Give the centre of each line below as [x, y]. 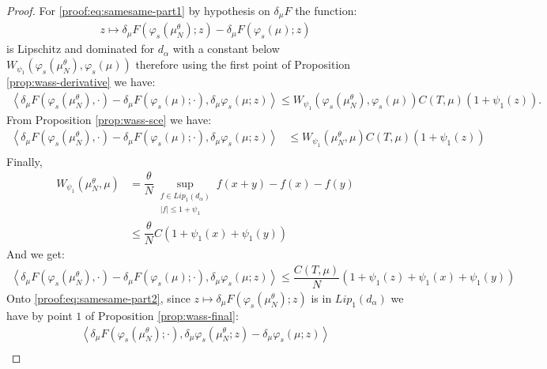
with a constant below [226, 49]
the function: [326, 10]
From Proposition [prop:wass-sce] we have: [109, 119]
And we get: [36, 254]
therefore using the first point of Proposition [243, 64]
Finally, [25, 161]
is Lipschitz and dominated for [81, 49]
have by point [40, 315]
